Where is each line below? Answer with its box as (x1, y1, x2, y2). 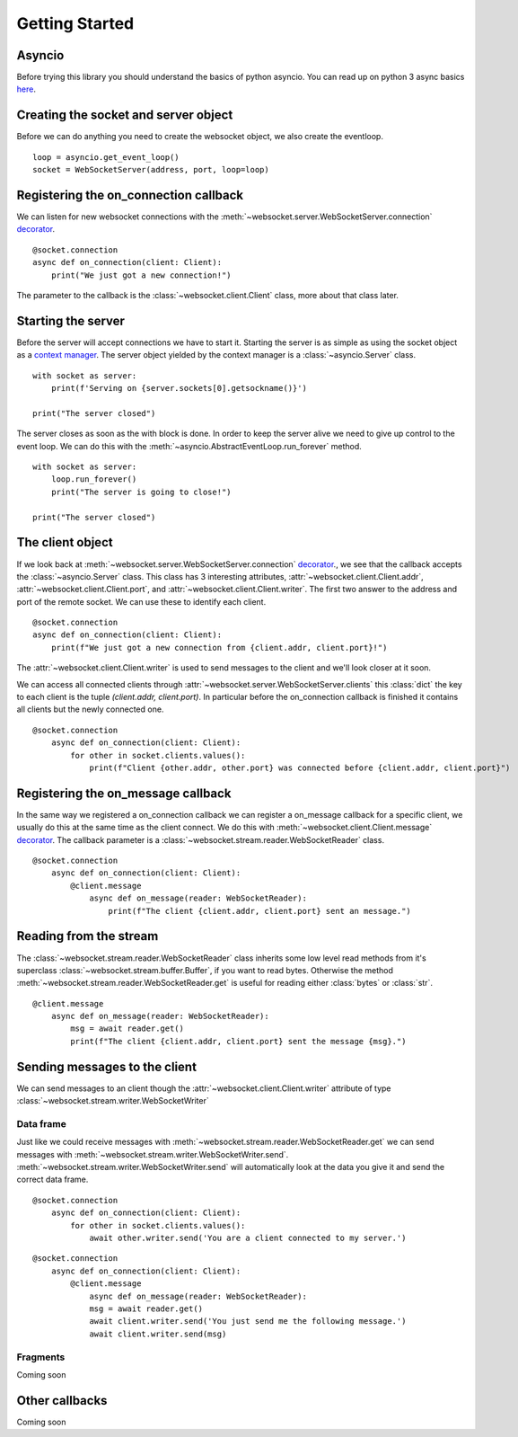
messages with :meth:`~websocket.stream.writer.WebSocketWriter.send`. (16, 1149, 289, 1159)
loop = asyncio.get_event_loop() (32, 152, 180, 162)
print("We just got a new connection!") (50, 270, 233, 280)
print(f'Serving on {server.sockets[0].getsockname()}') (50, 383, 307, 394)
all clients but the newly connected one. (16, 704, 164, 714)
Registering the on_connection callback (16, 187, 244, 202)
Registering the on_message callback (16, 785, 232, 801)
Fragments (16, 1351, 66, 1363)
